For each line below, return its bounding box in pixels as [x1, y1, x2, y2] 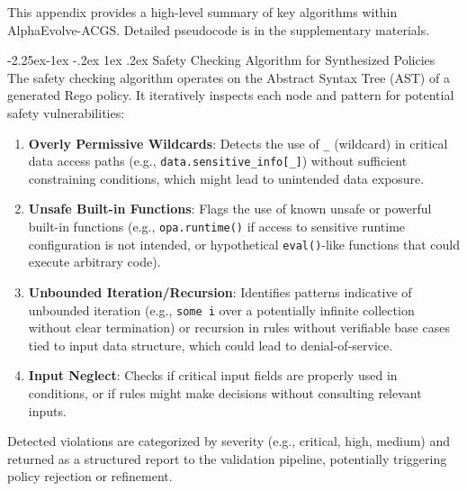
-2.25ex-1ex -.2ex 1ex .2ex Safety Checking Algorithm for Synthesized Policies [7, 50, 436, 69]
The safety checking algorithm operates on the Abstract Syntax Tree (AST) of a [7, 68, 450, 86]
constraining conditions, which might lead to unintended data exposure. [28, 168, 425, 187]
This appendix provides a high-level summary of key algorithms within [7, 3, 398, 21]
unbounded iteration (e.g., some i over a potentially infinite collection [28, 300, 415, 319]
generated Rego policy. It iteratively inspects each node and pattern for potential [7, 86, 454, 105]
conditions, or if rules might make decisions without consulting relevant [28, 384, 422, 402]
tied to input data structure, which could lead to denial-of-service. [28, 335, 393, 354]
